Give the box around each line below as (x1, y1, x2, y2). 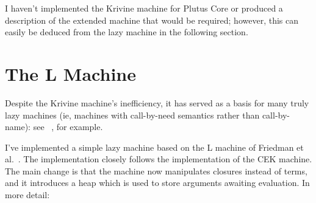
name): (5, 120, 31, 133)
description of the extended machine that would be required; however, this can (5, 13, 298, 26)
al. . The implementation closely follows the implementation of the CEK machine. (5, 153, 312, 165)
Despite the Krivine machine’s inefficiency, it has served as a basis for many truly (5, 96, 309, 109)
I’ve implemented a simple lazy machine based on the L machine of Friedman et (5, 140, 304, 153)
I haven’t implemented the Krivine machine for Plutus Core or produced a (5, 2, 283, 14)
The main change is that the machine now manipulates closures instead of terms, (5, 164, 307, 177)
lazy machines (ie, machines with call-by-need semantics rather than (5, 108, 260, 121)
